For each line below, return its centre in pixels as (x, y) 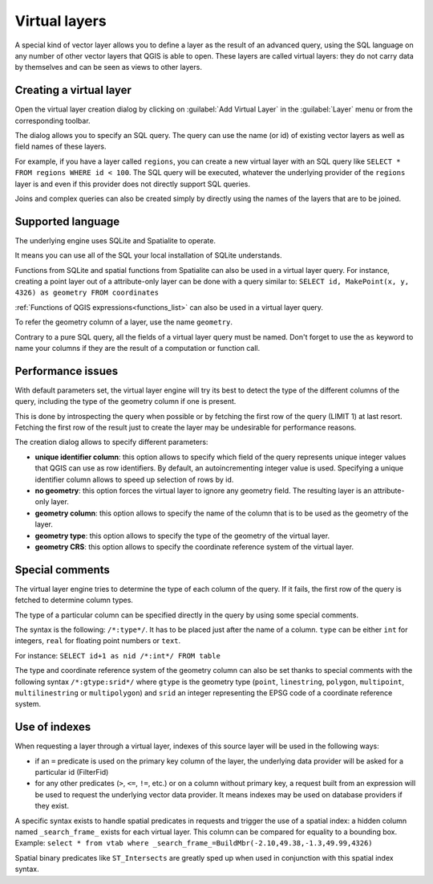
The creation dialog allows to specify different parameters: (111, 442)
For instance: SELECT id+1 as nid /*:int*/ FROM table (117, 655)
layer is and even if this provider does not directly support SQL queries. (133, 184)
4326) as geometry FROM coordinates (87, 293)
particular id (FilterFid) (72, 772)
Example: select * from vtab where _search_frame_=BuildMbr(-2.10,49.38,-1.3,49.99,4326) (194, 843)
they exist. (52, 806)
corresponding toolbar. (53, 120)
